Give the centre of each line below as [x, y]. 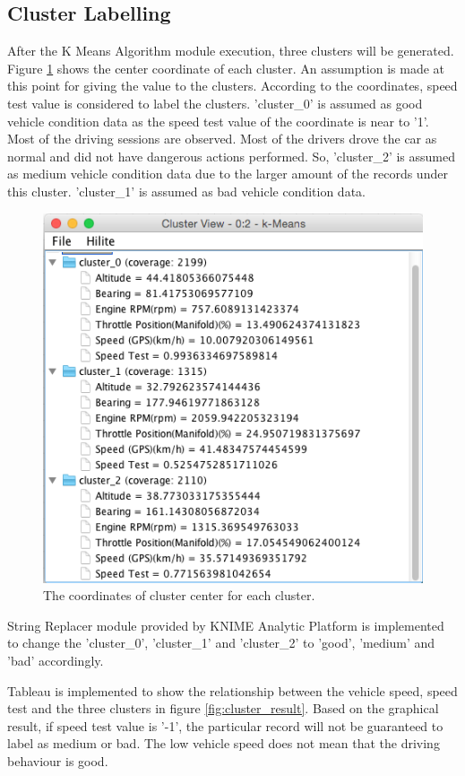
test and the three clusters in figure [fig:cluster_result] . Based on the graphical [223, 708]
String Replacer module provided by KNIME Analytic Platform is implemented [226, 625]
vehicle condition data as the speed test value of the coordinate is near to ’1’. [218, 121]
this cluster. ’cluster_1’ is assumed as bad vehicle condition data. [186, 191]
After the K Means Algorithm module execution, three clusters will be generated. [231, 51]
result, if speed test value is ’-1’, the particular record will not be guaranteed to [225, 725]
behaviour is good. [58, 761]
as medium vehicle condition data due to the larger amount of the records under [228, 174]
